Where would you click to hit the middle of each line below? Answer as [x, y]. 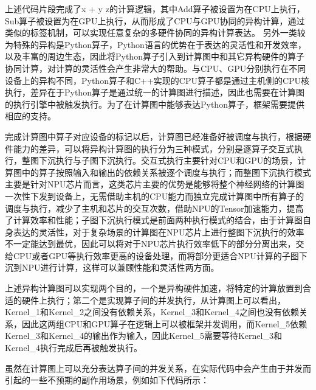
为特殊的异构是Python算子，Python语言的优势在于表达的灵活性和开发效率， [156, 44]
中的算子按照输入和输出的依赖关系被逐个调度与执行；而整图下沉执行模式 [166, 172]
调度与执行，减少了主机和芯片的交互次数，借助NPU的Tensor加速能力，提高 [154, 208]
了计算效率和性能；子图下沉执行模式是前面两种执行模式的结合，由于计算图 [154, 220]
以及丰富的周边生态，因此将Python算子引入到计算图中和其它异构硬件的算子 [155, 56]
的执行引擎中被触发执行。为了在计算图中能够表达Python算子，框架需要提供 [155, 104]
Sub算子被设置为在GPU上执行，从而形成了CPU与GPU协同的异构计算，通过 [155, 20]
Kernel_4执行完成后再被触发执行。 [74, 348]
